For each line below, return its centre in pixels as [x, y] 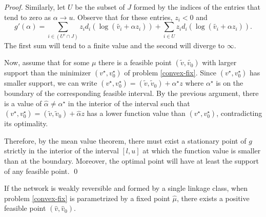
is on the [230, 83]
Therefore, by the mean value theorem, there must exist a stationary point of [125, 140]
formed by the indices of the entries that [197, 7]
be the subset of [100, 7]
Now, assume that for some [47, 62]
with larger [219, 62]
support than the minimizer [48, 73]
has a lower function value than [136, 113]
